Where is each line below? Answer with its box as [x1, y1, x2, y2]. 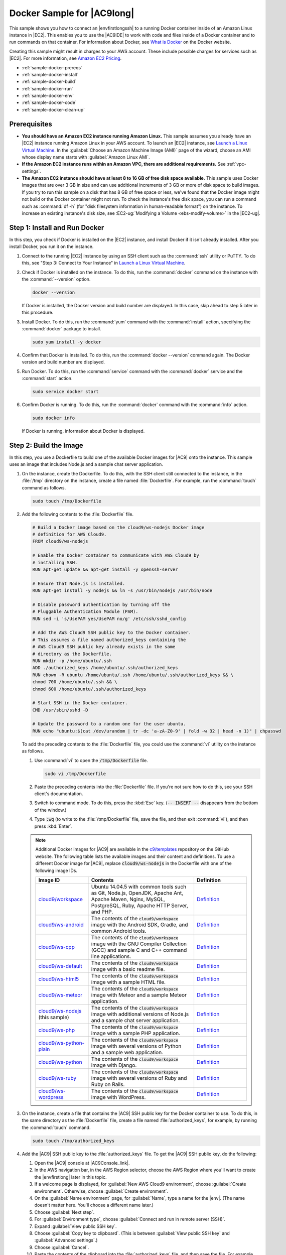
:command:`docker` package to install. [22, 326, 101, 332]
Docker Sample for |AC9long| [9, 8, 134, 19]
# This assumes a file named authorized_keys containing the [32, 637, 186, 643]
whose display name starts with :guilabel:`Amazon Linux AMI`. [22, 154, 150, 160]
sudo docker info [32, 415, 75, 421]
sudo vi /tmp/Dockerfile [45, 771, 106, 777]
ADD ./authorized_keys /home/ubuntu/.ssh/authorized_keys [32, 665, 178, 671]
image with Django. [91, 1062, 137, 1069]
